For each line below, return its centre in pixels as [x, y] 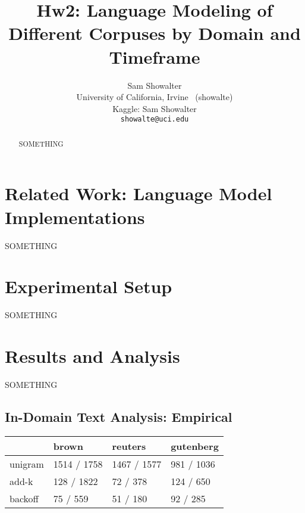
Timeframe [155, 56]
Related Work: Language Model [139, 193]
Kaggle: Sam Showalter [155, 108]
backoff [24, 498]
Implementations [75, 217]
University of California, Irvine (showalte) [155, 97]
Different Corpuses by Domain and [155, 33]
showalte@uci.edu [155, 119]
